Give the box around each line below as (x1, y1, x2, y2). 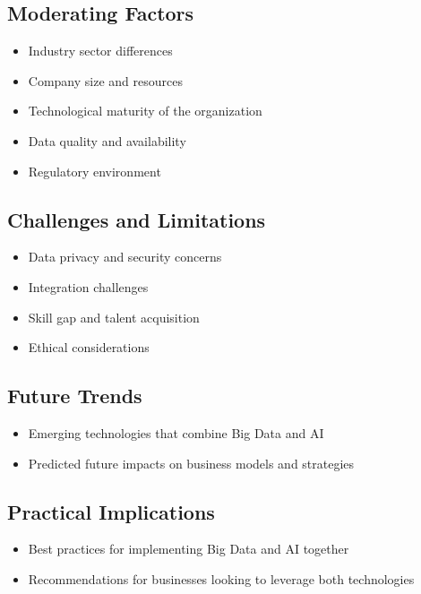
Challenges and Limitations (7, 205, 266, 233)
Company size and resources (28, 71, 183, 90)
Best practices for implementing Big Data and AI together (28, 539, 349, 558)
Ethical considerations (28, 338, 150, 357)
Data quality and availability (28, 131, 186, 150)
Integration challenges (28, 277, 149, 296)
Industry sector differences (28, 41, 173, 60)
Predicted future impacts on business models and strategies (28, 453, 355, 472)
